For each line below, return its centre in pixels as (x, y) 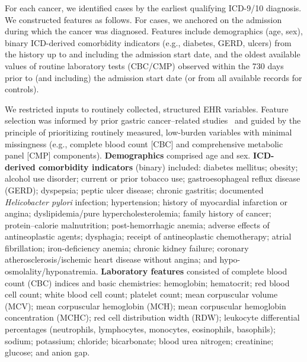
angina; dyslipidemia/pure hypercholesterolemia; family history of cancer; (138, 213)
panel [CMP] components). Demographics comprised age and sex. (128, 155)
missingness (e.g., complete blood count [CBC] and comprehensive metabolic (144, 143)
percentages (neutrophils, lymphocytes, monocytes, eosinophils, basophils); (140, 329)
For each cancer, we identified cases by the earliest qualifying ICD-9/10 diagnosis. (153, 8)
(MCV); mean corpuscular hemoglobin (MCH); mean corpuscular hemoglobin (145, 306)
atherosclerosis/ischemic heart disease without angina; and (111, 259)
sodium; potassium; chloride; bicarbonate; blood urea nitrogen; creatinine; (139, 340)
